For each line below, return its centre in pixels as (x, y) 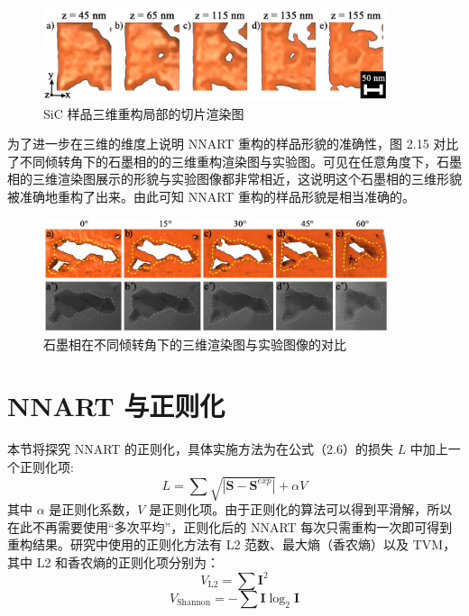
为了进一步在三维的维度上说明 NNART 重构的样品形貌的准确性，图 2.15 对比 (233, 144)
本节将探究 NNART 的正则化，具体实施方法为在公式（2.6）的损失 (200, 449)
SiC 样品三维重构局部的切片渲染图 (144, 113)
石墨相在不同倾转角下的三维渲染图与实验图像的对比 (195, 344)
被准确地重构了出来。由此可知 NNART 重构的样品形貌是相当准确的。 (212, 196)
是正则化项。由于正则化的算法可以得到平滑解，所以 (301, 509)
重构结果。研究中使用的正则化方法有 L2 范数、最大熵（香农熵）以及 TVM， (232, 544)
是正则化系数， (93, 509)
